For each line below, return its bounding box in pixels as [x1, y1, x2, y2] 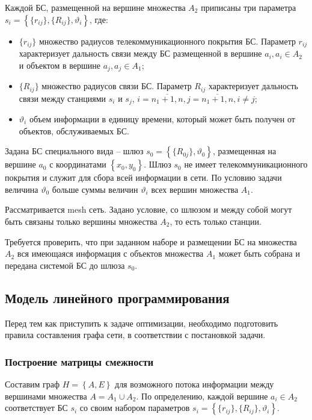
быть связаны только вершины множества [5, 215, 158, 227]
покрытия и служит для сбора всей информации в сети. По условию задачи [5, 171, 282, 184]
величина [5, 183, 38, 195]
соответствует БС [5, 401, 68, 414]
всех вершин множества [151, 183, 239, 195]
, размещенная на [212, 145, 277, 157]
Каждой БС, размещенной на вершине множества [5, 1, 186, 13]
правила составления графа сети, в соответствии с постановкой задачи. [5, 328, 266, 341]
